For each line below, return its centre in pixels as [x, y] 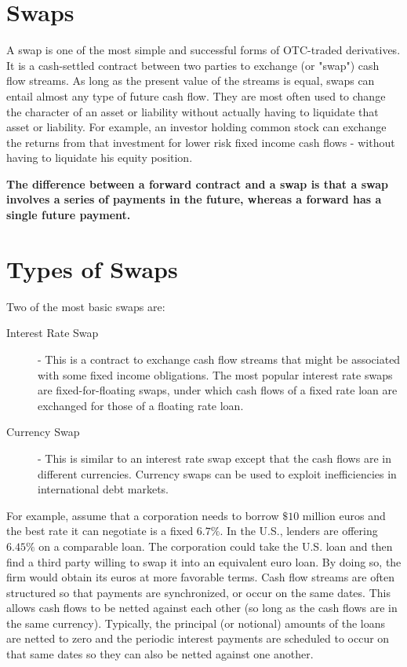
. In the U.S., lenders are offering [299, 531]
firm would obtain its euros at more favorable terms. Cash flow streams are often [200, 577]
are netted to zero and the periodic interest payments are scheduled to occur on [198, 638]
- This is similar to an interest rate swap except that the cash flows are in [214, 458]
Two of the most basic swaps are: [86, 306]
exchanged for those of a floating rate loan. [141, 405]
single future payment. [69, 215]
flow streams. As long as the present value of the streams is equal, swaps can [191, 81]
